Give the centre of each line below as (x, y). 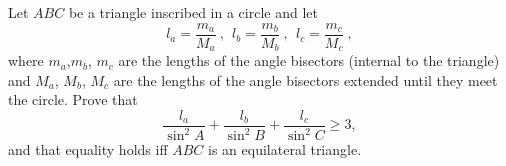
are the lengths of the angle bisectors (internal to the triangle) (309, 60)
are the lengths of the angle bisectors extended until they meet (305, 79)
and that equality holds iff (88, 149)
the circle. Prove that (73, 99)
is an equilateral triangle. (285, 149)
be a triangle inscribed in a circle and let (193, 12)
